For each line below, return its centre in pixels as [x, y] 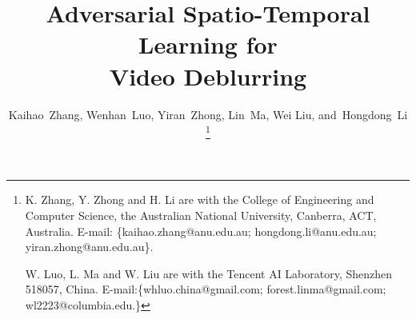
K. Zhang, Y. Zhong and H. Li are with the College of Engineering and [200, 199]
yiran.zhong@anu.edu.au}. [89, 247]
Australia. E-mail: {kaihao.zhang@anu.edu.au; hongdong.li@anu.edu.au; [201, 231]
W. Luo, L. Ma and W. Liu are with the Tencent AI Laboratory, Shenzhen [209, 273]
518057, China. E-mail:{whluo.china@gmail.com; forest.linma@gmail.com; [206, 289]
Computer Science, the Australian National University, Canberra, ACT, [201, 215]
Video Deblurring [208, 76]
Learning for [208, 44]
